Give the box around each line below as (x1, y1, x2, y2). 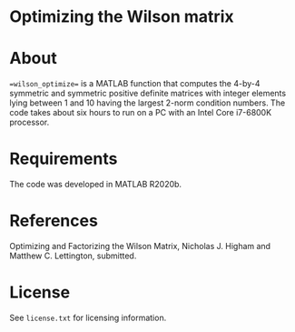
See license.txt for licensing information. (9, 312, 167, 323)
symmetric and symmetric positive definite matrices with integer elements (9, 88, 287, 99)
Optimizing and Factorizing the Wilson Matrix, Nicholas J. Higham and (9, 241, 270, 251)
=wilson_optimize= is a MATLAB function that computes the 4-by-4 (9, 78, 261, 89)
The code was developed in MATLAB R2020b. (9, 179, 182, 190)
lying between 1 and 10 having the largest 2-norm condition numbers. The (9, 97, 286, 108)
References (9, 211, 98, 231)
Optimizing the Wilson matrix (9, 6, 234, 27)
